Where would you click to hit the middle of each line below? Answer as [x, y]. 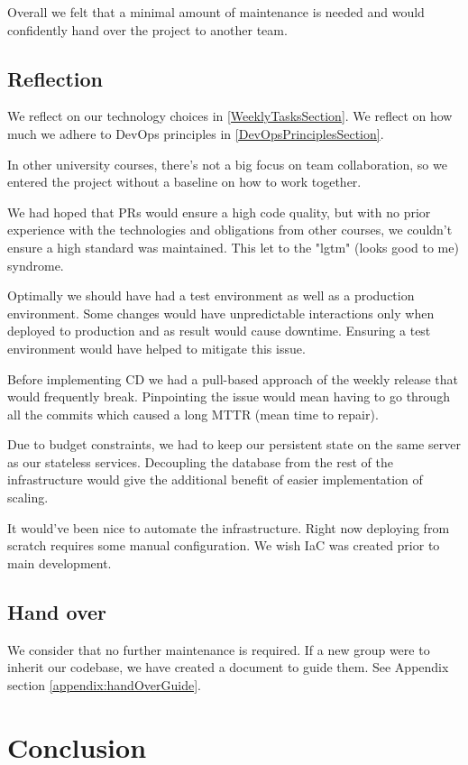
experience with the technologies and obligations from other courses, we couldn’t [230, 230]
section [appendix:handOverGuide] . [104, 684]
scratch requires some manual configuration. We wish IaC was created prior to [224, 545]
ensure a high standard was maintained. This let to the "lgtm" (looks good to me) [233, 247]
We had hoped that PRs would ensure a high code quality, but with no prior [219, 212]
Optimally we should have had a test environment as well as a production [211, 295]
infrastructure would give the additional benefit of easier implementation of [215, 479]
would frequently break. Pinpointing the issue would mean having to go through [229, 396]
